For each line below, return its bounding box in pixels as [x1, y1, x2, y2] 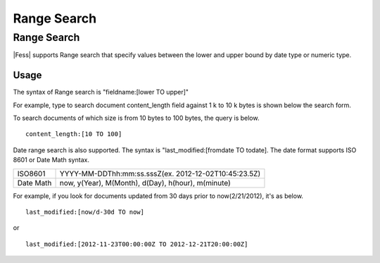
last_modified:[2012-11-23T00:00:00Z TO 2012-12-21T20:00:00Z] [25, 240, 248, 248]
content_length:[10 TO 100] [25, 130, 122, 138]
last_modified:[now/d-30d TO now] [25, 208, 144, 216]
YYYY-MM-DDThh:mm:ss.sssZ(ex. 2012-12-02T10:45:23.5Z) [59, 169, 261, 178]
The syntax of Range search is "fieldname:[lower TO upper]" [13, 88, 189, 97]
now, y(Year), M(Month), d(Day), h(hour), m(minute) [59, 178, 232, 188]
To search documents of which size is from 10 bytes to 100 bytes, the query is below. [13, 114, 260, 123]
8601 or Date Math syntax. [13, 156, 89, 164]
